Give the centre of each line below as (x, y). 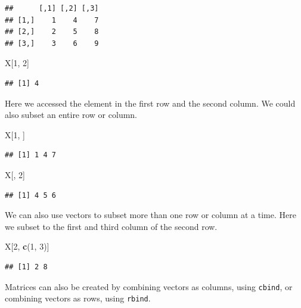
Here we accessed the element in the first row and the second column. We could (150, 103)
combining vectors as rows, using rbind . (78, 298)
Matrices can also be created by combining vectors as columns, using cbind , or (149, 286)
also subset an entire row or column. (71, 115)
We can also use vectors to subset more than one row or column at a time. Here (150, 215)
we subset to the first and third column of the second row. (111, 226)
